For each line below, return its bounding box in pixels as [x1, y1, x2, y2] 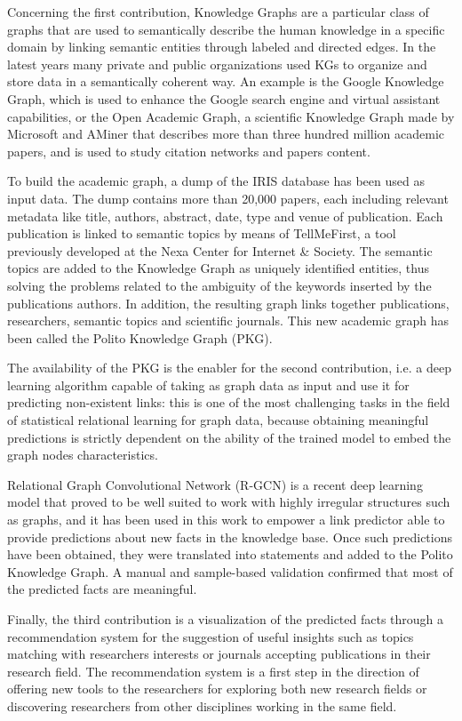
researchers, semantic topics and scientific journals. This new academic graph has [7, 311, 449, 330]
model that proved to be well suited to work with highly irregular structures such [7, 493, 450, 511]
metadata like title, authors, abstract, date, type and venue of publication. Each [7, 206, 443, 225]
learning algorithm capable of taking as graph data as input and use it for [7, 375, 410, 394]
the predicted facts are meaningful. [7, 580, 197, 598]
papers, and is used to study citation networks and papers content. [7, 141, 370, 160]
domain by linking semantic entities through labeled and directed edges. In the [7, 37, 436, 56]
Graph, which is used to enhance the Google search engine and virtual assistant [7, 89, 441, 108]
